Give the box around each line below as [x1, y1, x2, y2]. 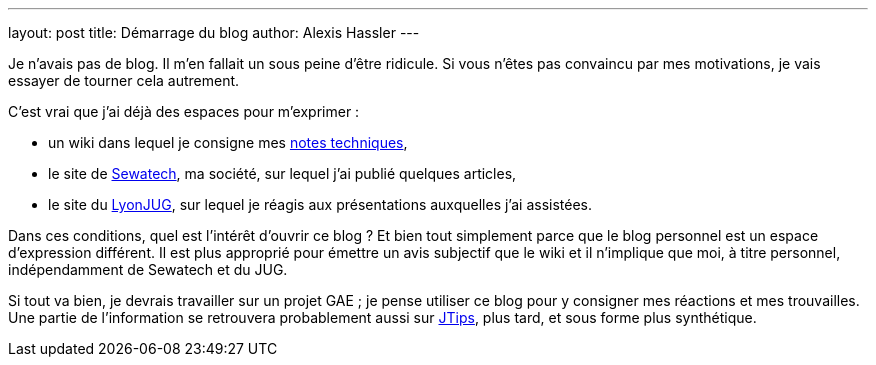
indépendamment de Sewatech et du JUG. [8, 261, 288, 278]
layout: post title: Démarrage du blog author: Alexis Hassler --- [8, 24, 420, 41]
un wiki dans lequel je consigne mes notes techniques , [48, 134, 408, 151]
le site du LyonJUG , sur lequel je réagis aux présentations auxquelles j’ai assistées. [48, 196, 593, 213]
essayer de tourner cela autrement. [8, 72, 240, 89]
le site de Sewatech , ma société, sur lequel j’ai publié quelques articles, [48, 165, 517, 182]
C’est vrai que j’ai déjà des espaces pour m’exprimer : [8, 103, 360, 120]
